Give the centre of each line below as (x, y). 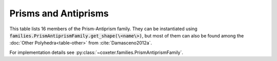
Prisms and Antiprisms (59, 13)
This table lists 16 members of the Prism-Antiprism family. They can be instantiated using (103, 29)
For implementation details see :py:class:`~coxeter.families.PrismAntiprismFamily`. (96, 52)
